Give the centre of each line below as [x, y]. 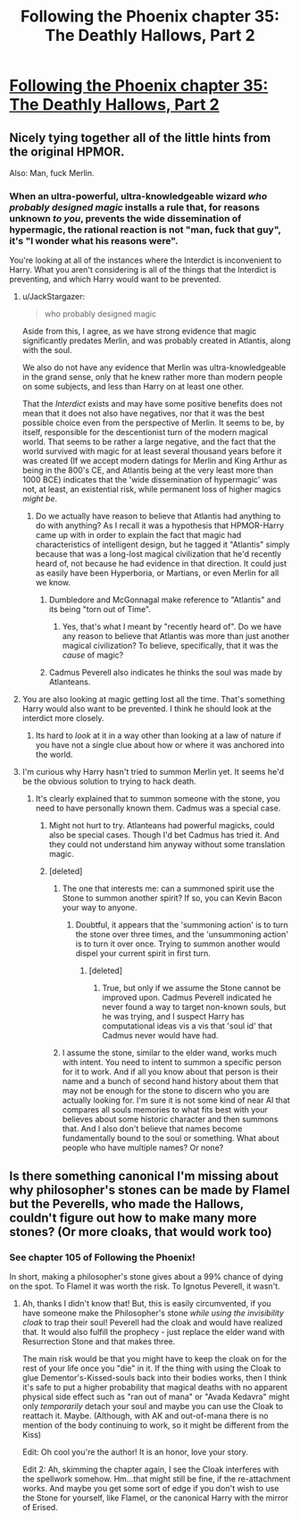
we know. [53, 583]
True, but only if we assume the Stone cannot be [192, 988]
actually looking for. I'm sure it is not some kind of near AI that [176, 1100]
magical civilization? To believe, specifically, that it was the [170, 646]
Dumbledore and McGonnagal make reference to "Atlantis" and [165, 600]
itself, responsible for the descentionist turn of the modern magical [145, 432]
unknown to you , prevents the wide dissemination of [125, 218]
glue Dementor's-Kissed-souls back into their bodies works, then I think [154, 1377]
